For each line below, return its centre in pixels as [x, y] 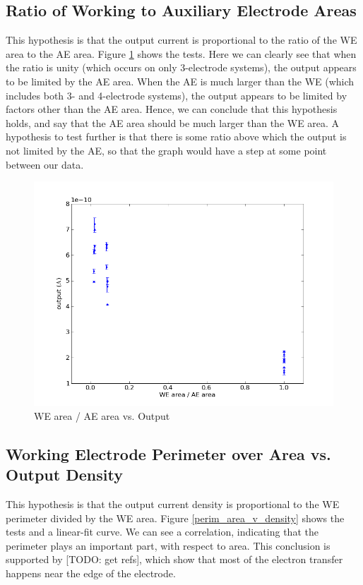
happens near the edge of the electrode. [91, 573]
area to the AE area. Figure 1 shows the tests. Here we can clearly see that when [181, 53]
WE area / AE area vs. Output [102, 415]
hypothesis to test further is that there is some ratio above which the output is [176, 137]
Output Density [64, 475]
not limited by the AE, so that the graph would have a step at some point [166, 150]
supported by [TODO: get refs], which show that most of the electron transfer [174, 559]
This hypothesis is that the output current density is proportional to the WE [173, 503]
